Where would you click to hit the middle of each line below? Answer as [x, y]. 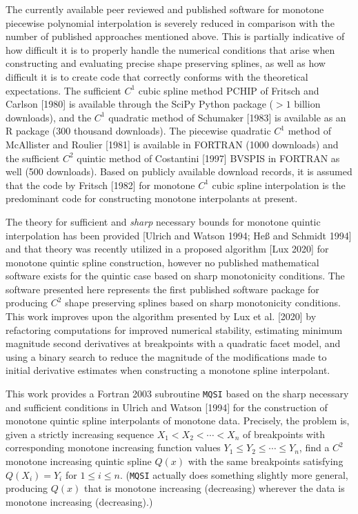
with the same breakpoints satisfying [266, 461]
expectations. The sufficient [63, 90]
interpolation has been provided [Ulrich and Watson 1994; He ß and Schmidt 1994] [179, 235]
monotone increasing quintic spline [79, 461]
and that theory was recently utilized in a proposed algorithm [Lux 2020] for [167, 249]
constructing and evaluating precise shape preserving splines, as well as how [166, 63]
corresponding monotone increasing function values [113, 447]
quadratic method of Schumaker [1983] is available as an [227, 117]
